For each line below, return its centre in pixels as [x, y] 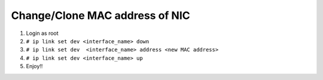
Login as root [42, 33]
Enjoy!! [34, 66]
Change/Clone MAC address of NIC [101, 15]
